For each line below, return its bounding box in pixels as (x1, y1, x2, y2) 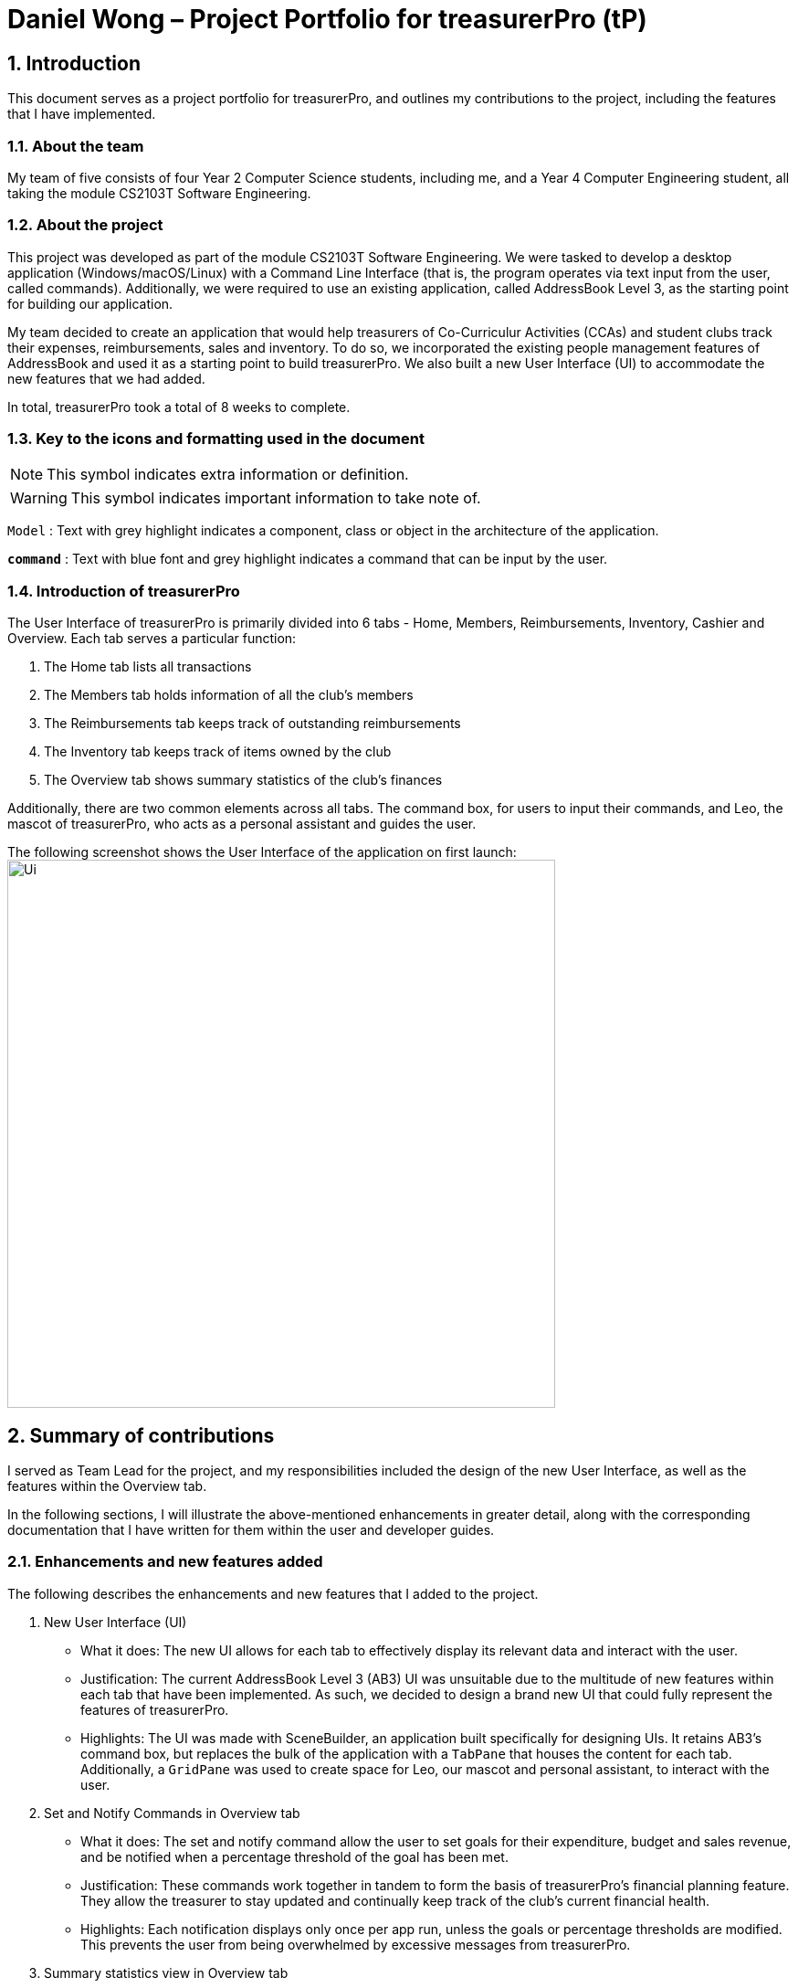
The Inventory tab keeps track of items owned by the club (44, 744, 392, 760)
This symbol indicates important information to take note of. (70, 489, 481, 508)
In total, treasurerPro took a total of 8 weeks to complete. (7, 398, 351, 415)
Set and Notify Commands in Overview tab (44, 1804, 300, 1821)
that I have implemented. (7, 106, 156, 122)
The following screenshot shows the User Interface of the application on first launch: (7, 844, 517, 861)
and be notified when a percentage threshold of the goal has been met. (80, 1848, 509, 1865)
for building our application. (7, 295, 173, 312)
